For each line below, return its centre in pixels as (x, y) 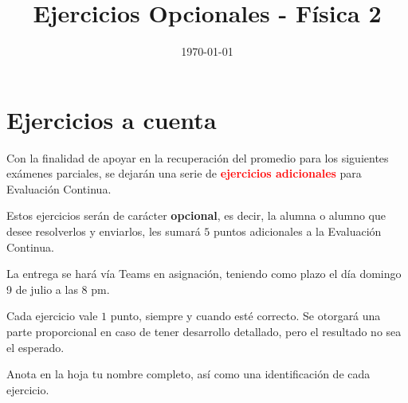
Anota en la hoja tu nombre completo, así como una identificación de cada (188, 374)
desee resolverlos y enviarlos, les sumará (104, 231)
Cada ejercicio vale (52, 316)
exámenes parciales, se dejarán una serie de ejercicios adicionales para (184, 173)
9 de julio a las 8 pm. (58, 289)
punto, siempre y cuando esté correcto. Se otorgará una (245, 316)
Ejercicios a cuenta (112, 119)
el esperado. (35, 347)
